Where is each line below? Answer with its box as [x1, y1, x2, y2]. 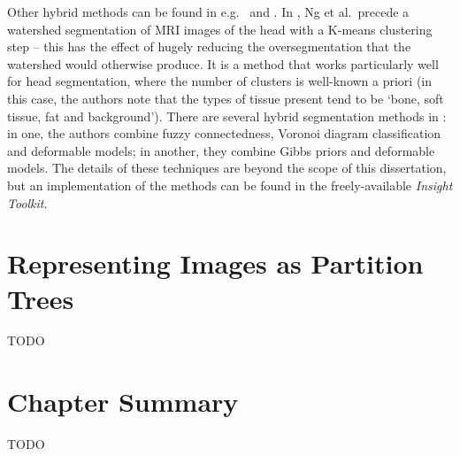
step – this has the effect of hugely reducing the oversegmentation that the [7, 37, 411, 56]
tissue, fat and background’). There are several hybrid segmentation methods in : [7, 106, 447, 125]
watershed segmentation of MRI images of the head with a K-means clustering [7, 19, 433, 38]
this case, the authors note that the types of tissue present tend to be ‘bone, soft [7, 89, 444, 107]
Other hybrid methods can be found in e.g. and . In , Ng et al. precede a [7, 3, 410, 20]
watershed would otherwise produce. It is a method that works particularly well [7, 54, 439, 73]
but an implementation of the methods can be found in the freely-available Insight [7, 175, 453, 194]
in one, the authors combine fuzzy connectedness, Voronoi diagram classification [7, 124, 441, 143]
